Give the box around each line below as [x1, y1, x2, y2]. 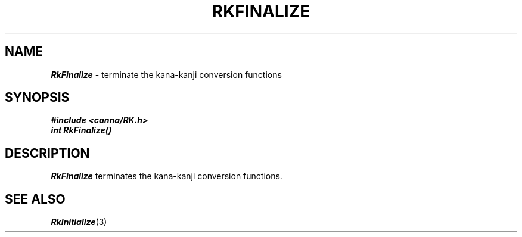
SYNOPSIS [5, 90, 70, 105]
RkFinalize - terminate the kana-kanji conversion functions [51, 69, 282, 80]
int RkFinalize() [51, 125, 112, 136]
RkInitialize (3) [51, 217, 107, 227]
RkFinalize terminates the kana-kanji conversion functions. [51, 171, 282, 182]
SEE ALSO [5, 191, 66, 207]
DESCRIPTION [5, 145, 90, 161]
